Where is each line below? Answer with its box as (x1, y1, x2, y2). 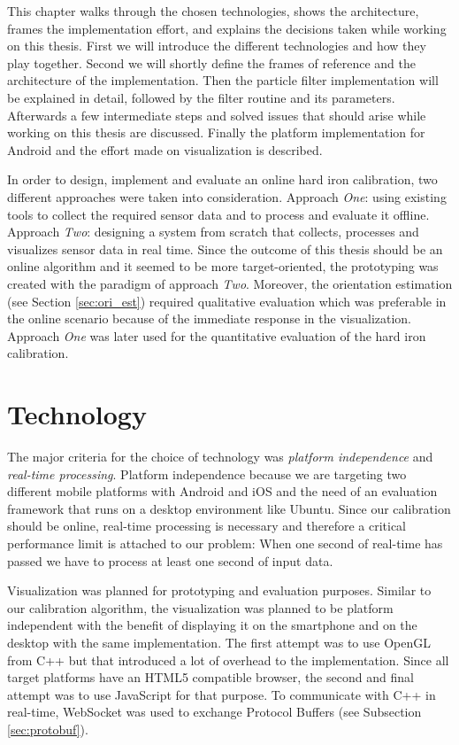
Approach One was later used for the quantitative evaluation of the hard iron (7, 326, 426, 345)
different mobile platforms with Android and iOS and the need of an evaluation (7, 482, 438, 501)
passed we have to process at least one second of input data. (7, 551, 333, 570)
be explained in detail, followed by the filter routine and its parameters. (7, 88, 395, 106)
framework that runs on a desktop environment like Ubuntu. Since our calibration (7, 499, 451, 517)
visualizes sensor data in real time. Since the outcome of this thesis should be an (7, 239, 443, 258)
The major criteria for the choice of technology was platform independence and (7, 447, 433, 465)
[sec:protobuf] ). (7, 719, 88, 738)
